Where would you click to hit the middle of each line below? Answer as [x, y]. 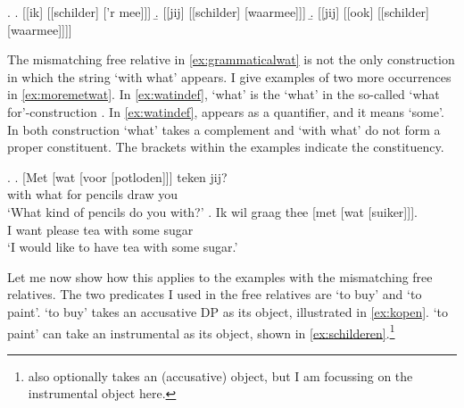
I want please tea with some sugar [100, 229]
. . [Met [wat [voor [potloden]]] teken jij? [117, 176]
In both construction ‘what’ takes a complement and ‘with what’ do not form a [224, 129]
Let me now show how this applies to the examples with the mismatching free [220, 276]
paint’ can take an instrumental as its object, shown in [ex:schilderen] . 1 [201, 331]
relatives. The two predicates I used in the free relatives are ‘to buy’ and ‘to [215, 294]
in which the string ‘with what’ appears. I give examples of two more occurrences [229, 76]
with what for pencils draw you [93, 194]
